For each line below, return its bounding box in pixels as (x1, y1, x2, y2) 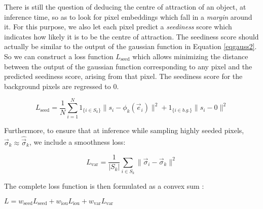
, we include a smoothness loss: (29, 137, 126, 147)
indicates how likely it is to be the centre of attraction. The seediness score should (4, 31, 259, 41)
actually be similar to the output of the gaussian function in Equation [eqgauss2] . (4, 41, 257, 52)
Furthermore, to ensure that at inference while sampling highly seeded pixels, (4, 125, 244, 136)
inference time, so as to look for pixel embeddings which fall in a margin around (4, 11, 252, 22)
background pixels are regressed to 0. (4, 80, 119, 91)
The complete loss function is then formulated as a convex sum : (4, 181, 204, 191)
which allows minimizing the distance (132, 51, 248, 61)
